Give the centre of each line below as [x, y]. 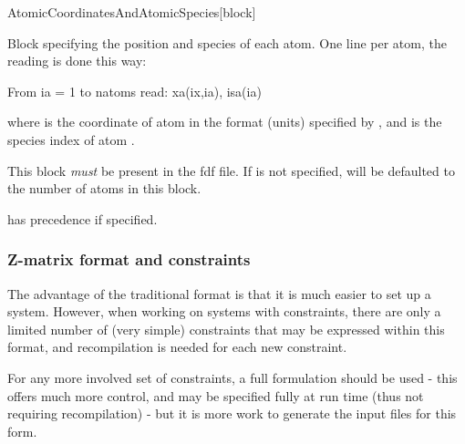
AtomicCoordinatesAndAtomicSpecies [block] [132, 12]
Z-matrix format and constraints [129, 259]
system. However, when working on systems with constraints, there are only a [224, 311]
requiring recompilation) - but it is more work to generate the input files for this [232, 413]
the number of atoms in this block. [104, 188]
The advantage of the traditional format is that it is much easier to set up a [219, 293]
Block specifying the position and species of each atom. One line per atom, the [227, 42]
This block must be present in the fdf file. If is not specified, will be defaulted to [231, 170]
